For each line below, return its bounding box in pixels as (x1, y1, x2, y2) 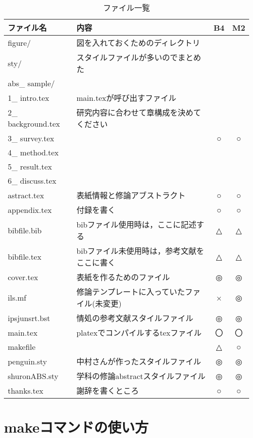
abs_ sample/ (8, 77, 55, 89)
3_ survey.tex (8, 133, 54, 144)
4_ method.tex (8, 147, 59, 158)
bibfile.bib (8, 224, 42, 236)
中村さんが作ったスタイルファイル (76, 356, 201, 367)
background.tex (8, 118, 60, 129)
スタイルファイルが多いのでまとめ (76, 52, 201, 63)
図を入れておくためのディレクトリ (76, 37, 200, 48)
